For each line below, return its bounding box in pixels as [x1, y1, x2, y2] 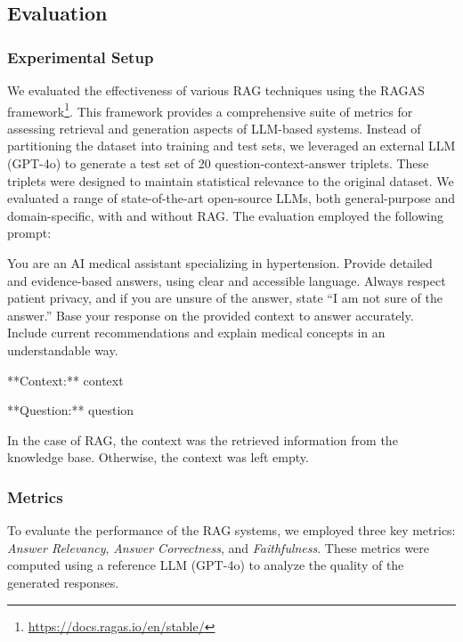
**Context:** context [7, 370, 124, 389]
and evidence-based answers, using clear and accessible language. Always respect [7, 271, 446, 289]
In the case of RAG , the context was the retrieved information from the [7, 430, 398, 449]
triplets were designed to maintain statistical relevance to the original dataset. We [7, 171, 454, 190]
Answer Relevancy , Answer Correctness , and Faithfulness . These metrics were [7, 538, 430, 557]
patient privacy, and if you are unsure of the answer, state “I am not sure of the [7, 288, 443, 307]
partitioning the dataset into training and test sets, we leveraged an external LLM [7, 136, 456, 155]
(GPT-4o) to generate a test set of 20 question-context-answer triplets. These [7, 154, 429, 173]
